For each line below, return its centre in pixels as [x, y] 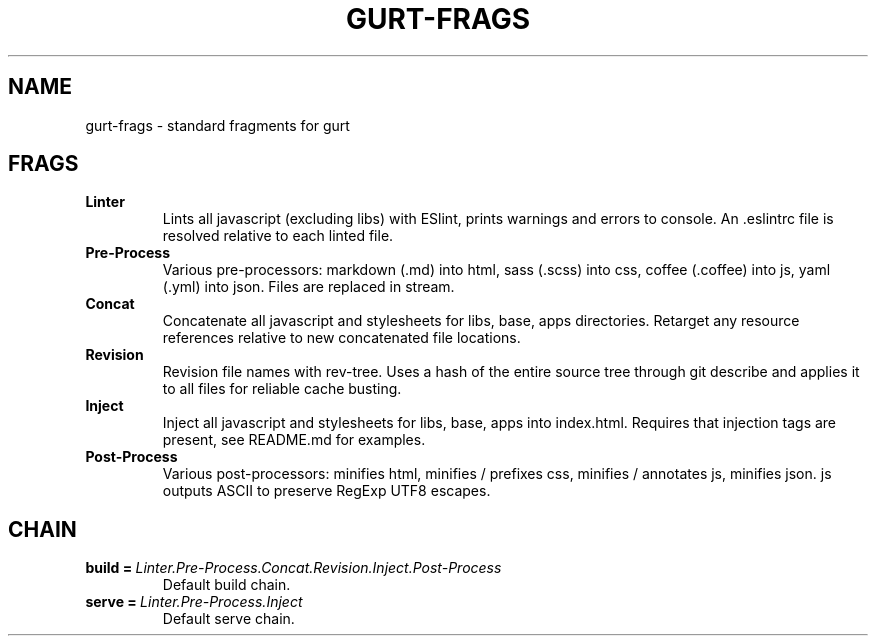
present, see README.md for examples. [294, 440]
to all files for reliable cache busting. [282, 389]
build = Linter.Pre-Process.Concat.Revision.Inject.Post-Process [293, 568]
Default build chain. [226, 585]
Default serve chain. [228, 619]
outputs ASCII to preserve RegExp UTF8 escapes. [326, 491]
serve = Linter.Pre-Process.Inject [194, 602]
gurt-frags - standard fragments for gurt [217, 125]
